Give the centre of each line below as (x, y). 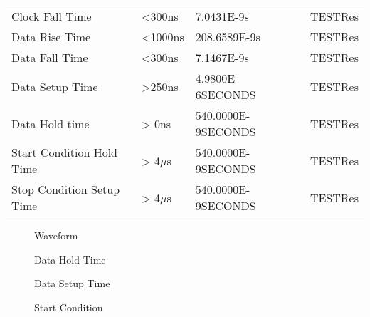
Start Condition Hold (64, 152)
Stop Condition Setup (66, 189)
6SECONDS (226, 94)
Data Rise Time (51, 37)
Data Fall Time (50, 57)
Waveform (56, 235)
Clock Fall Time (52, 16)
